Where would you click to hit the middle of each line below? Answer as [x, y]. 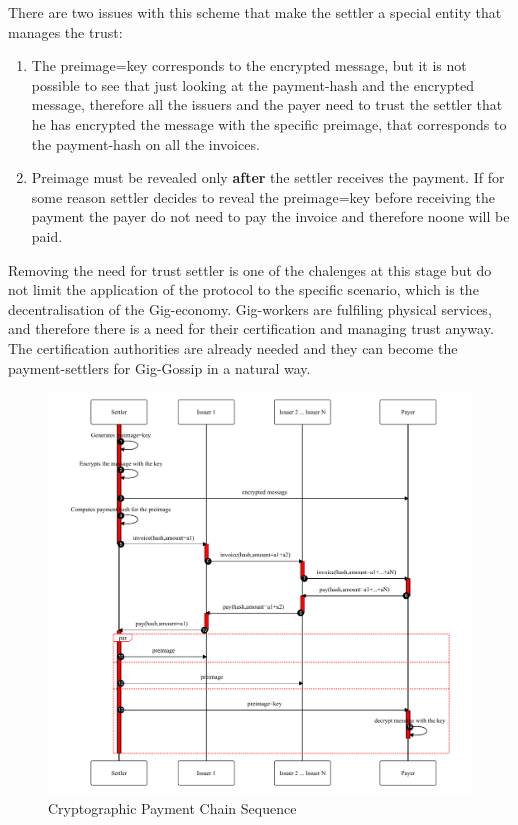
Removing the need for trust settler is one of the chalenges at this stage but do [250, 269]
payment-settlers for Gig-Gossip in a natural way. [159, 367]
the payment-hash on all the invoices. [145, 143]
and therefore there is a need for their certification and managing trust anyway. [251, 328]
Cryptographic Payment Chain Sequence [172, 807]
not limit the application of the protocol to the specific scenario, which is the [243, 289]
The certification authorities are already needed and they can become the [233, 347]
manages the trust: [65, 31]
